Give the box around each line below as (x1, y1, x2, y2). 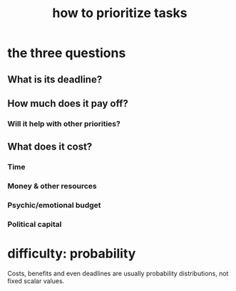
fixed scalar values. (7, 276, 65, 285)
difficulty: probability (7, 245, 136, 262)
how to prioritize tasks (52, 5, 188, 21)
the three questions (7, 45, 126, 61)
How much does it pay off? (7, 97, 128, 110)
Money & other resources (7, 181, 98, 191)
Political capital (7, 219, 62, 229)
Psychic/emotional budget (7, 201, 101, 211)
